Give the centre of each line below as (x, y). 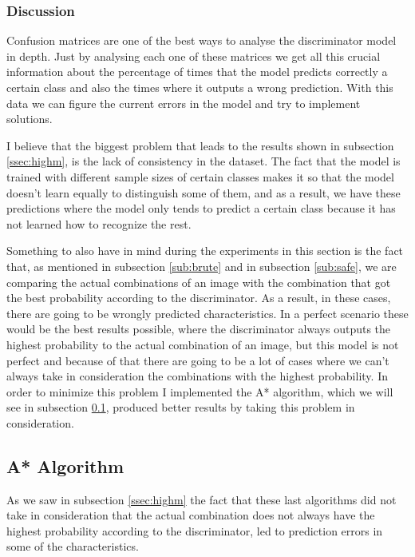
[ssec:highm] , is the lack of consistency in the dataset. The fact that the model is (204, 161)
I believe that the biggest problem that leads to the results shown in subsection (200, 145)
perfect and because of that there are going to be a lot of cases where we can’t (198, 360)
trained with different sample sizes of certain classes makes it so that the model (200, 176)
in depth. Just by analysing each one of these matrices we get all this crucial (194, 56)
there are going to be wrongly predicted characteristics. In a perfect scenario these (207, 313)
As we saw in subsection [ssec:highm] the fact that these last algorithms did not (202, 499)
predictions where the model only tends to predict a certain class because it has (201, 208)
